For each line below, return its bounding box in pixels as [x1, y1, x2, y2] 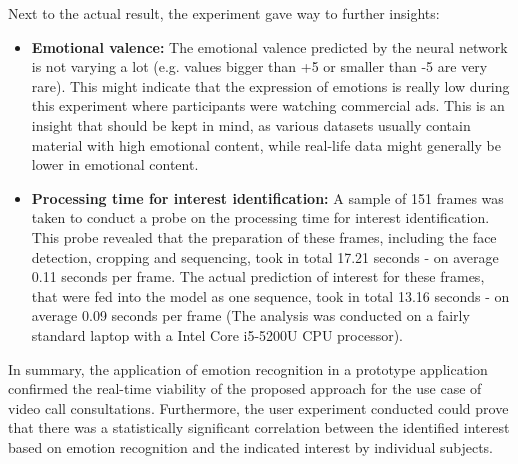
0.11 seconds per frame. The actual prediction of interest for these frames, [31, 266, 485, 287]
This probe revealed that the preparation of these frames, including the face [31, 226, 497, 247]
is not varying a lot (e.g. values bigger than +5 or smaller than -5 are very [31, 56, 488, 77]
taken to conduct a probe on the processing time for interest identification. [31, 207, 490, 228]
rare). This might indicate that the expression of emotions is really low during [31, 75, 510, 96]
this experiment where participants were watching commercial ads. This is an [31, 95, 505, 116]
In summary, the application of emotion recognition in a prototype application [8, 358, 488, 379]
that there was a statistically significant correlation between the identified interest [8, 417, 510, 438]
